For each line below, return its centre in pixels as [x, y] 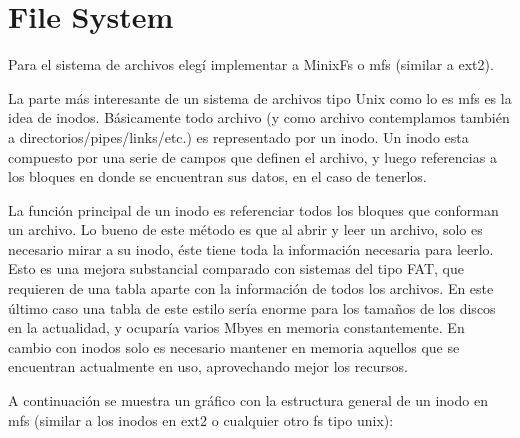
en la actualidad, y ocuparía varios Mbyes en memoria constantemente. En [236, 327]
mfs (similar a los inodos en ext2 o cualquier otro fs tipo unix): [201, 419]
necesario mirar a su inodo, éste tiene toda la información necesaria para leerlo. [251, 248]
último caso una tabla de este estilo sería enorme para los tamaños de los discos [252, 307]
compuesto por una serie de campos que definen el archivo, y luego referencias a [252, 156]
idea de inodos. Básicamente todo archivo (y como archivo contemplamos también [259, 117]
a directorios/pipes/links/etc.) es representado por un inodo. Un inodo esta [238, 136]
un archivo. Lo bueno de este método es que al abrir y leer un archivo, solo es [245, 229]
